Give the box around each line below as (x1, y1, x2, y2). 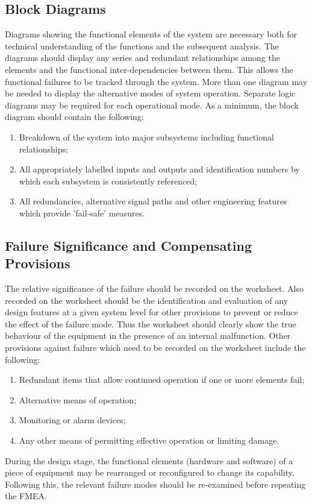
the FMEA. (5, 490, 48, 502)
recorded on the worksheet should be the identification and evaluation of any (5, 294, 289, 306)
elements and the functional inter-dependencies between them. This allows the (5, 63, 293, 75)
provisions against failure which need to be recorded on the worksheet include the (5, 341, 306, 354)
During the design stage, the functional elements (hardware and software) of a (5, 454, 293, 467)
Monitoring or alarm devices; (19, 414, 126, 426)
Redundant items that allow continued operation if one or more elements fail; (19, 373, 305, 386)
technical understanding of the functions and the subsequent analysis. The (5, 39, 279, 52)
